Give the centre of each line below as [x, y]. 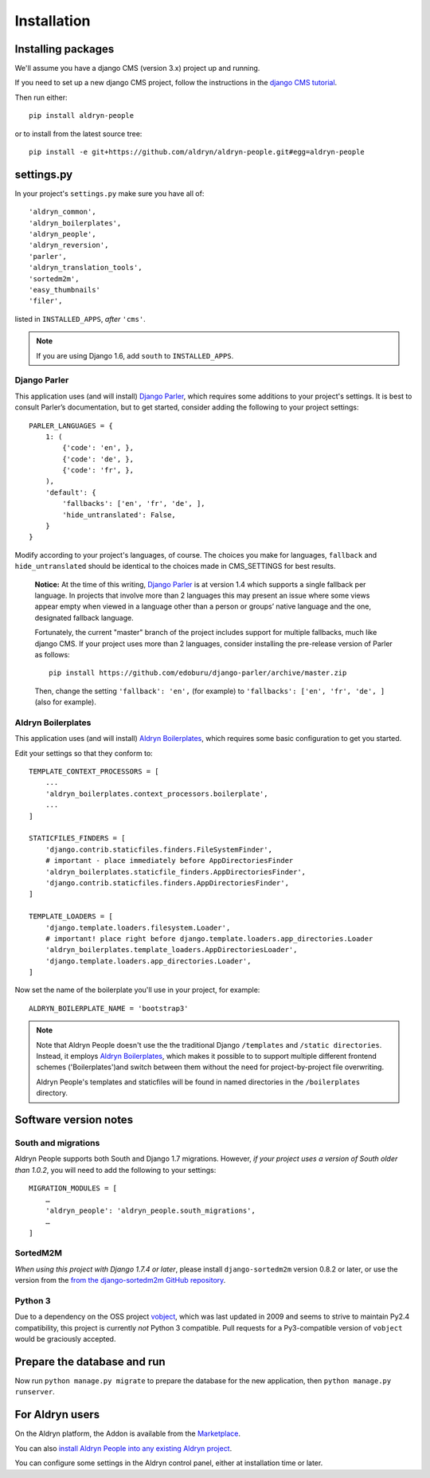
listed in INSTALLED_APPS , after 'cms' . [80, 319]
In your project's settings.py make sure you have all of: [109, 193]
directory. [52, 1093]
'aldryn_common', [63, 212]
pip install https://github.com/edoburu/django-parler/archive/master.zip [198, 673]
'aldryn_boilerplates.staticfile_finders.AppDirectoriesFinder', [176, 872]
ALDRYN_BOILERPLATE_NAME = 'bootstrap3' [109, 1008]
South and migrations [57, 1143]
